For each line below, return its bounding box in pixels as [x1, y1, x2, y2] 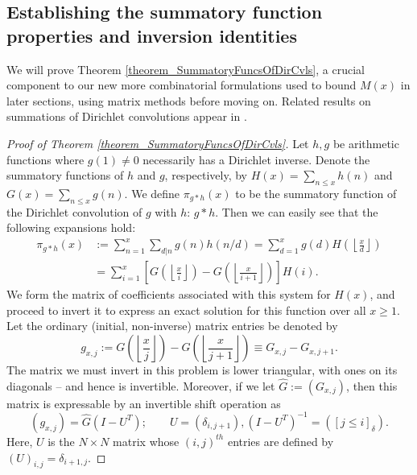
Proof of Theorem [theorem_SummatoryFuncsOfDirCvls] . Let [6, 134, 309, 151]
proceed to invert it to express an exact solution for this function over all [6, 301, 366, 318]
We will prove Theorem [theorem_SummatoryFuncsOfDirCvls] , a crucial [6, 60, 365, 77]
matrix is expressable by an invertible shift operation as [6, 394, 281, 411]
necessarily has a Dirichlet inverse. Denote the [142, 151, 370, 167]
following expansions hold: [6, 219, 136, 236]
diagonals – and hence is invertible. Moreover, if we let [6, 377, 275, 394]
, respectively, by [164, 167, 248, 184]
